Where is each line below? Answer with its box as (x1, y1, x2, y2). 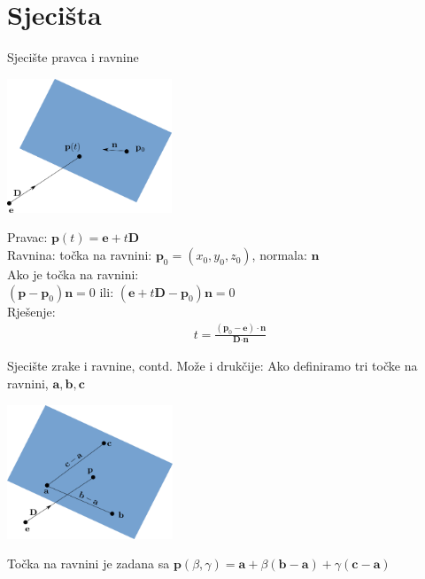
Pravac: (7, 228, 48, 246)
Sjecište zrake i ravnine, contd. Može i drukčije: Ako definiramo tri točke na (7, 356, 418, 375)
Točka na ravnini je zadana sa (7, 554, 170, 573)
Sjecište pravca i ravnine (7, 48, 139, 67)
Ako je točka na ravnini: (7, 265, 139, 284)
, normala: (251, 246, 307, 264)
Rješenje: (7, 301, 56, 320)
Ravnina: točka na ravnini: (7, 246, 152, 264)
